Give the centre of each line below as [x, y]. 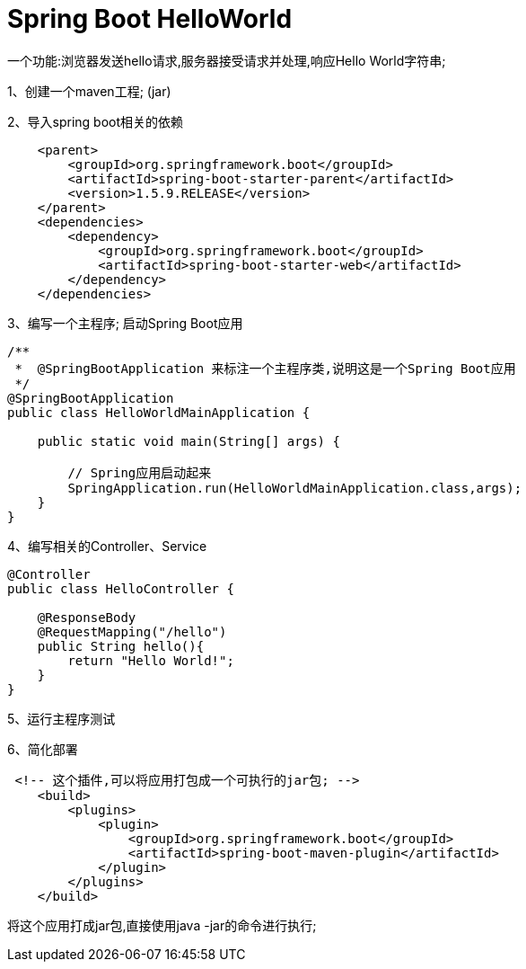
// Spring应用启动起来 [140, 472]
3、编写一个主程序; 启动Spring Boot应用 [125, 323]
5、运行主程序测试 [61, 718]
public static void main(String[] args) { [188, 441]
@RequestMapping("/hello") [132, 631]
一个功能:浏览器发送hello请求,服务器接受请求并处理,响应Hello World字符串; [227, 60]
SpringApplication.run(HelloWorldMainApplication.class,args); [295, 488]
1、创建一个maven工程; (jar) [89, 91]
